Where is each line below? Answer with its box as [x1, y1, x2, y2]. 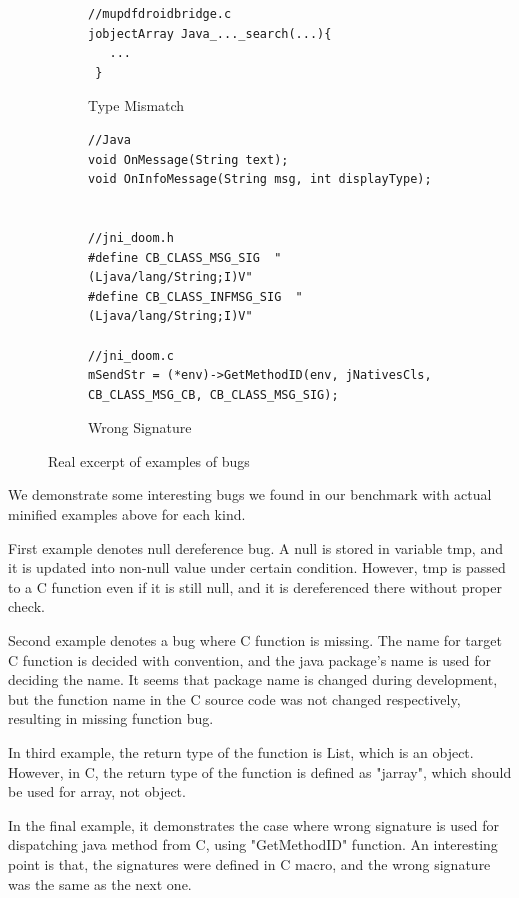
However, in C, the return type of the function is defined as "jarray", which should [8, 761, 512, 782]
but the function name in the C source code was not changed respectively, [8, 688, 461, 709]
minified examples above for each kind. [8, 504, 246, 525]
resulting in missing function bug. [8, 708, 214, 729]
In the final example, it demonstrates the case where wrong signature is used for [8, 814, 500, 835]
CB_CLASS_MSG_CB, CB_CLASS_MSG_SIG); [88, 387, 339, 402]
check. [8, 596, 45, 617]
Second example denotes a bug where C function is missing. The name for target [8, 630, 502, 651]
